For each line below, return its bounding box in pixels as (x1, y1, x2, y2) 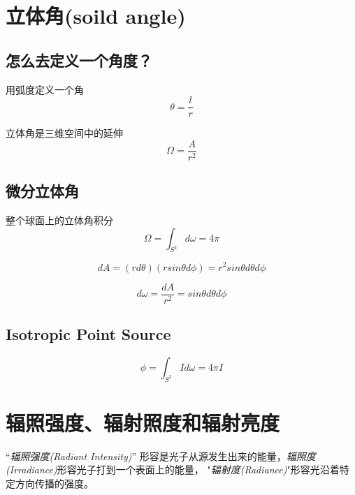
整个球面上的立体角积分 (6, 213, 113, 228)
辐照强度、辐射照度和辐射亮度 (6, 408, 280, 436)
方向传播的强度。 (15, 475, 94, 490)
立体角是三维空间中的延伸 (6, 126, 123, 140)
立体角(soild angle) (6, 1, 186, 30)
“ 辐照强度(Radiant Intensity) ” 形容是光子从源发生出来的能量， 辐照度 (6, 448, 316, 463)
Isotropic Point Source (6, 323, 171, 345)
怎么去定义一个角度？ (6, 49, 152, 71)
